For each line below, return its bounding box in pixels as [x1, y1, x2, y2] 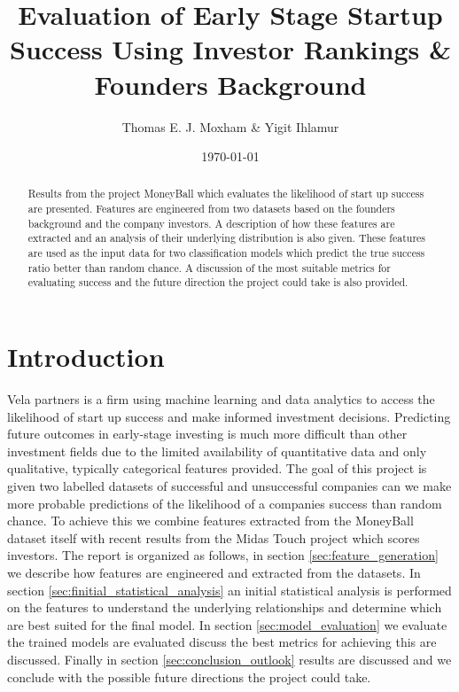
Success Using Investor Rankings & [10, 31, 451, 67]
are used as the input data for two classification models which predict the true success [27, 245, 425, 260]
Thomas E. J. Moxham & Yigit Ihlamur [121, 117, 339, 136]
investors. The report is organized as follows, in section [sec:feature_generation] [7, 546, 439, 564]
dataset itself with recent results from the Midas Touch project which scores [7, 528, 420, 547]
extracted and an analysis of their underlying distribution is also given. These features [27, 230, 426, 245]
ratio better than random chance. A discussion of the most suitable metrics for [27, 260, 391, 275]
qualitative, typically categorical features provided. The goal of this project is [7, 459, 427, 478]
